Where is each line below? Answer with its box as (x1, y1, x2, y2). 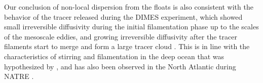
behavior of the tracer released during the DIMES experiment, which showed (4, 11, 243, 22)
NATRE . (4, 71, 34, 81)
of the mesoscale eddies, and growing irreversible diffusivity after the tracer (4, 31, 237, 41)
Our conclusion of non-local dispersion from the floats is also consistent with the (4, 2, 253, 12)
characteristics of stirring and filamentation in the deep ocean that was (4, 51, 224, 61)
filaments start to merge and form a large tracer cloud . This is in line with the (4, 41, 250, 52)
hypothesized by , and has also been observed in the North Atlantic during (4, 61, 236, 71)
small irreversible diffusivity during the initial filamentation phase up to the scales (4, 21, 259, 32)
